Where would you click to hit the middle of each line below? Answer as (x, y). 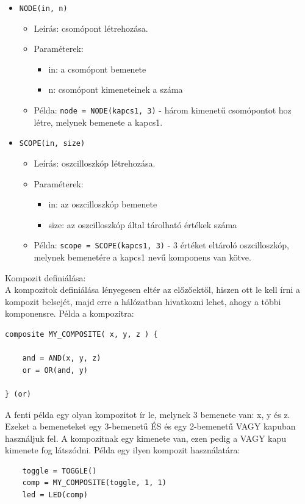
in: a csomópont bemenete (97, 69)
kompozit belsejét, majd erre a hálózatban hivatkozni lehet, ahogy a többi (143, 301)
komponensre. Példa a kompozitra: (70, 313)
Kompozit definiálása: (45, 277)
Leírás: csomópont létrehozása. (91, 28)
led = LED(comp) (55, 495)
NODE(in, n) (43, 9)
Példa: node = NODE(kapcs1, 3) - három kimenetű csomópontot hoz (163, 110)
